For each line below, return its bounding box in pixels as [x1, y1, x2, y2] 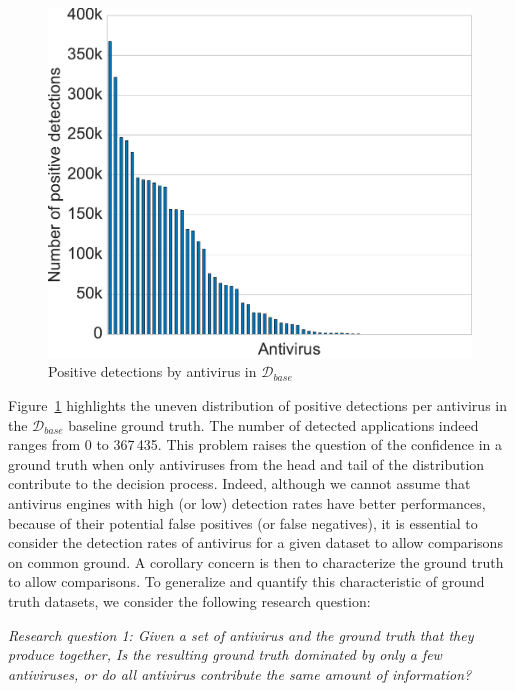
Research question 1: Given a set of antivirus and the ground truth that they [8, 624, 474, 645]
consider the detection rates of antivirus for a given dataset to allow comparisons [8, 532, 503, 553]
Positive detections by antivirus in [48, 361, 257, 382]
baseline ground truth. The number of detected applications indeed [68, 414, 479, 435]
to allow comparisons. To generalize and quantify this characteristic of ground [8, 571, 485, 592]
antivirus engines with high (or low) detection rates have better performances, [8, 493, 486, 514]
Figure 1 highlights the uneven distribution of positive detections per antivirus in [8, 395, 507, 416]
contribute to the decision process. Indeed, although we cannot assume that [8, 473, 471, 494]
